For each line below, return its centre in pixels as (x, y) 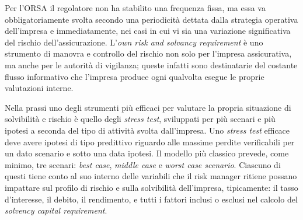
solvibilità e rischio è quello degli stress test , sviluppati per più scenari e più (140, 119)
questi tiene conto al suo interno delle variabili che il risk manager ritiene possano (151, 176)
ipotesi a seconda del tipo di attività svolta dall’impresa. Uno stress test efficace (147, 130)
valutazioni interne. (39, 88)
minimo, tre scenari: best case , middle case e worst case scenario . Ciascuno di (143, 164)
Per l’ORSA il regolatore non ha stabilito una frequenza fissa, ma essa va (135, 8)
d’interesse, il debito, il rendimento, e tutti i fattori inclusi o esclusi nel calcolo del (151, 199)
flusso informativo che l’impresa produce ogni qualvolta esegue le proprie (135, 76)
